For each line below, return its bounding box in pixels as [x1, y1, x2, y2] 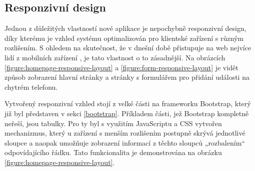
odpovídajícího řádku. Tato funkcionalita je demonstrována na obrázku [4, 147, 222, 158]
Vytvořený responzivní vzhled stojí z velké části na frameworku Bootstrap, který [4, 98, 251, 109]
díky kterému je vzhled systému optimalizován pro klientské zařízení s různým [4, 32, 243, 43]
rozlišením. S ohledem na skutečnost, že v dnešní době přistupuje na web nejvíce [4, 42, 251, 53]
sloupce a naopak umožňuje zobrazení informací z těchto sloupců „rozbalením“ [4, 137, 245, 148]
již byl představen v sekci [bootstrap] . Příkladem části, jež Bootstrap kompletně [4, 108, 249, 118]
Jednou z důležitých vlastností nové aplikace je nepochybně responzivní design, [4, 23, 246, 33]
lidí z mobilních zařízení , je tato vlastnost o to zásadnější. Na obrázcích [4, 52, 225, 62]
